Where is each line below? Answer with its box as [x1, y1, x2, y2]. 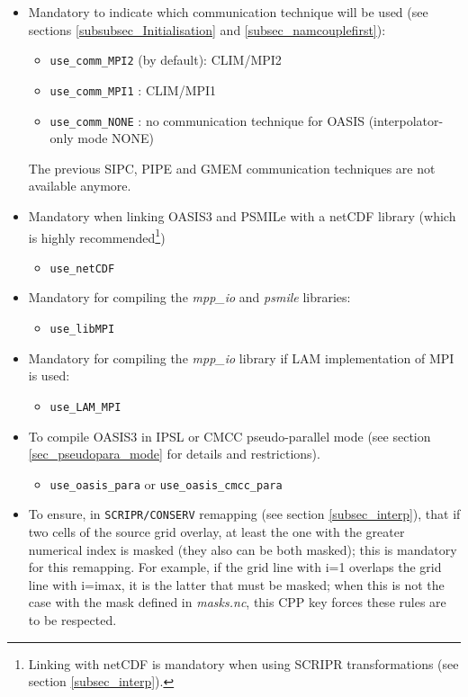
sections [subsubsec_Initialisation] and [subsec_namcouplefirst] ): [28, 20, 386, 39]
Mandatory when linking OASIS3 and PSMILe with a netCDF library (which [28, 206, 456, 225]
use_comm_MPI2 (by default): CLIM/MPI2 [49, 50, 282, 69]
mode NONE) [77, 129, 154, 147]
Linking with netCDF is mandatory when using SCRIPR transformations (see [28, 654, 459, 673]
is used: [28, 366, 70, 385]
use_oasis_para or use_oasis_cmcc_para [49, 474, 283, 493]
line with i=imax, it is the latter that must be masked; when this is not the [28, 575, 445, 594]
